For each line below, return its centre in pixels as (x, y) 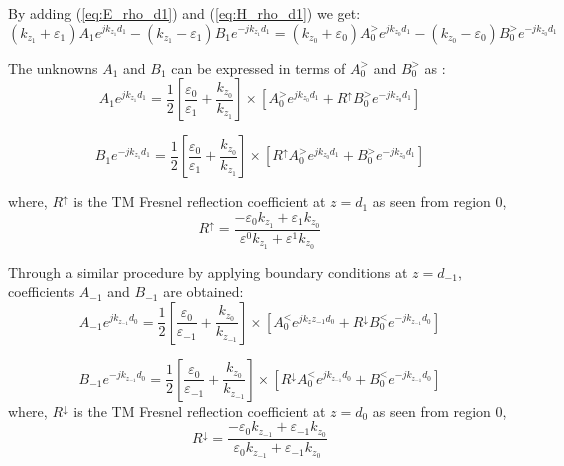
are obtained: (203, 291)
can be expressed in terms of (258, 67)
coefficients (41, 291)
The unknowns (53, 67)
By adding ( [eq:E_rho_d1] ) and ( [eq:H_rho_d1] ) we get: (184, 13)
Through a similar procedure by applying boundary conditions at (208, 271)
